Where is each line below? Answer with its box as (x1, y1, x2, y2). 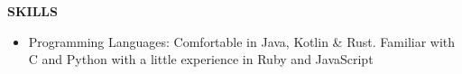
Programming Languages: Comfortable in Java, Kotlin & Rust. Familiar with (28, 32, 456, 51)
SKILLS (7, 2, 58, 20)
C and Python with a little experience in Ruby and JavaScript (28, 50, 374, 69)
